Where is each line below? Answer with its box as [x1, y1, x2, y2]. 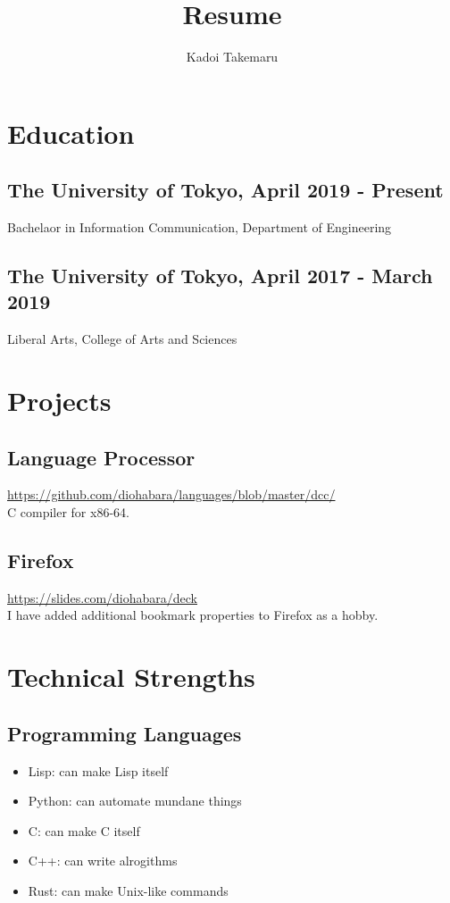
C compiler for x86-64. [7, 503, 129, 522]
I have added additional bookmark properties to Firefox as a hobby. [7, 606, 379, 624]
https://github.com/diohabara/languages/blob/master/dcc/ [7, 485, 336, 504]
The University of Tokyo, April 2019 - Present [7, 176, 444, 204]
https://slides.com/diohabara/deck [7, 588, 198, 606]
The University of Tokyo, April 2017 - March [7, 262, 433, 289]
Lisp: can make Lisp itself [28, 761, 169, 780]
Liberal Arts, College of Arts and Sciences [7, 330, 237, 348]
